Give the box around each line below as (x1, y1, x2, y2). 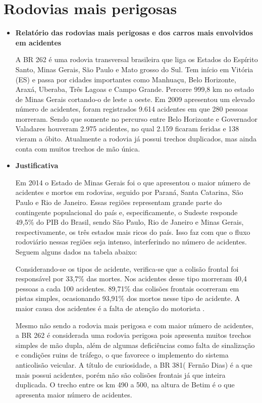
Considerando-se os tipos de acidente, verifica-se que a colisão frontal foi (15, 263, 239, 274)
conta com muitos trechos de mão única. (15, 143, 140, 154)
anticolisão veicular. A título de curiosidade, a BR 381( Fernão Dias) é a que (15, 359, 252, 370)
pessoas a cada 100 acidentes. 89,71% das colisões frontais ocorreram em (15, 283, 239, 293)
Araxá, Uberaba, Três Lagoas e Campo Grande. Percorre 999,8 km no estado (15, 84, 254, 94)
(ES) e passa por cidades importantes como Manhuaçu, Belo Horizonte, (15, 74, 236, 84)
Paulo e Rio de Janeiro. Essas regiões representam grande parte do (15, 197, 222, 208)
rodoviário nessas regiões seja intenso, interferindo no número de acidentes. (15, 236, 247, 247)
